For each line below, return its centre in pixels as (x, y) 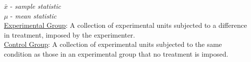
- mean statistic (34, 15)
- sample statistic (36, 6)
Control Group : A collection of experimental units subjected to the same (113, 44)
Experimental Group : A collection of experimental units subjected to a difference (125, 25)
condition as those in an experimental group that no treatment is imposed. (116, 53)
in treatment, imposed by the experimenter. (70, 34)
